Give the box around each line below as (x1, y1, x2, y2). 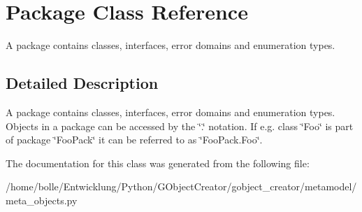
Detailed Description (6, 72, 159, 94)
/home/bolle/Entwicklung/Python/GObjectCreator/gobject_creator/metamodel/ (6, 179, 357, 194)
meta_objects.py (6, 192, 78, 207)
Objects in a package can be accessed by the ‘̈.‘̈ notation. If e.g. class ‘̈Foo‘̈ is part (6, 118, 354, 133)
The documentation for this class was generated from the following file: (6, 155, 310, 170)
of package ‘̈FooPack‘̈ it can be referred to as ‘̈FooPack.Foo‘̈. (6, 132, 263, 147)
